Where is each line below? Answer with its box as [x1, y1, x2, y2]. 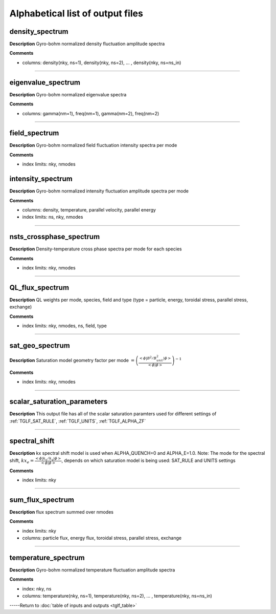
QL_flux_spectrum [9, 283, 69, 292]
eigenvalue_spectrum [9, 78, 80, 87]
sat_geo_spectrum [9, 341, 70, 350]
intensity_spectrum [9, 175, 73, 183]
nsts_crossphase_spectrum [9, 232, 100, 241]
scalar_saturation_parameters [9, 397, 108, 406]
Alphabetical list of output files [9, 8, 143, 19]
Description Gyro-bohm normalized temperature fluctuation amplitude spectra [9, 567, 175, 573]
